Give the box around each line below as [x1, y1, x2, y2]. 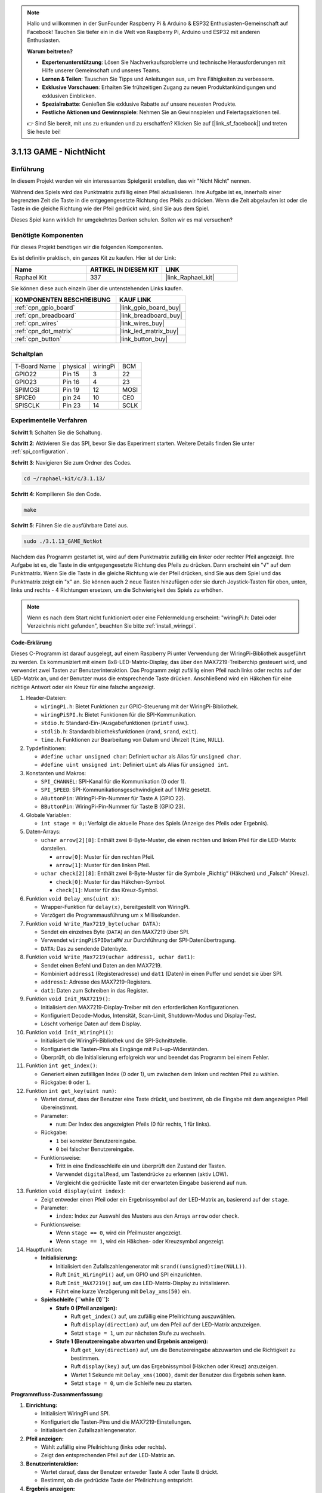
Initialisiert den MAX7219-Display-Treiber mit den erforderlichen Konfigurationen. [41, 1003, 240, 1010]
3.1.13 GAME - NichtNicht [11, 146, 106, 156]
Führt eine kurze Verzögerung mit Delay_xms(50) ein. [55, 1288, 191, 1295]
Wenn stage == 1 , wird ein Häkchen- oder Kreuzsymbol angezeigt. [55, 1237, 225, 1245]
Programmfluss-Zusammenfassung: [11, 1390, 104, 1397]
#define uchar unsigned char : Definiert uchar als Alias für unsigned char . [41, 752, 241, 760]
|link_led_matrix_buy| [119, 327, 179, 336]
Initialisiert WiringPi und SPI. [41, 1410, 110, 1417]
